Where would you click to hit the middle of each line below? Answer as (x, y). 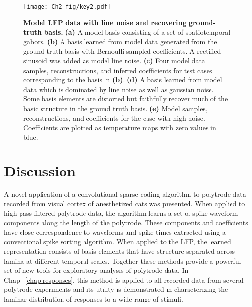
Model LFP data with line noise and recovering (105, 22)
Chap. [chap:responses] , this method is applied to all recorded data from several (124, 279)
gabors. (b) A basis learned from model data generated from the (120, 41)
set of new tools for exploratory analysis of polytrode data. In (96, 270)
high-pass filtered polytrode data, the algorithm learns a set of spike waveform (121, 213)
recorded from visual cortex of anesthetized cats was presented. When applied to (125, 203)
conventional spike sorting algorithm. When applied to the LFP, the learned (117, 241)
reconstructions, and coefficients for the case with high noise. (114, 118)
